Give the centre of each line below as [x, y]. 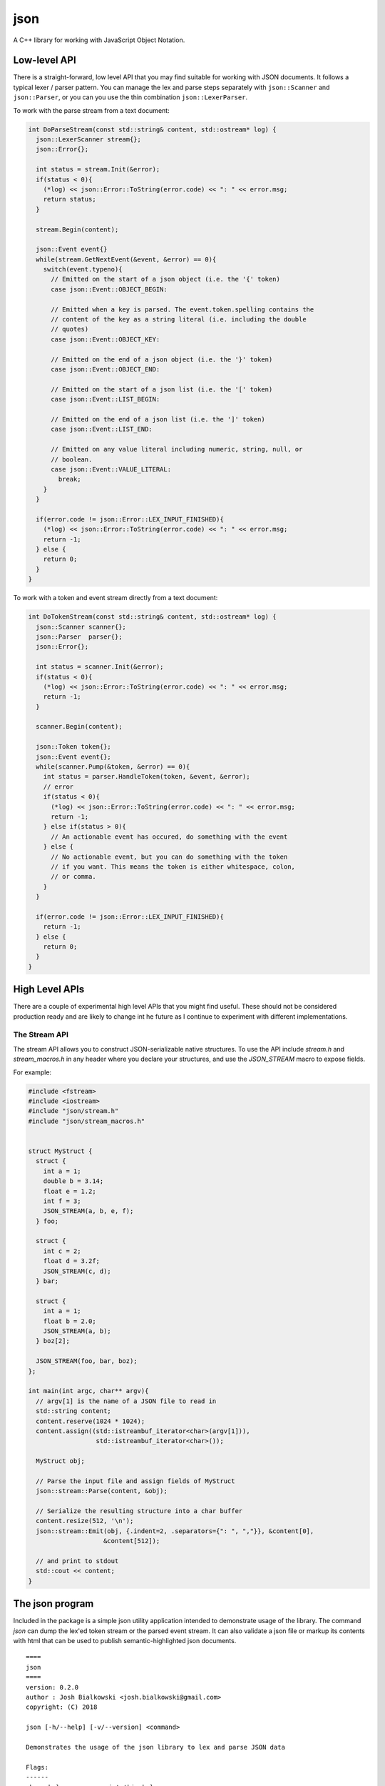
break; [70, 479]
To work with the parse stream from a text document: [92, 110]
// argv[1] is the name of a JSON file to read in [126, 1401]
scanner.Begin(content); [79, 727]
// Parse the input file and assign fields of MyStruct [135, 1481]
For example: [32, 1072]
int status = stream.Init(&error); [98, 169]
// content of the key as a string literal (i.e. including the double [179, 319]
